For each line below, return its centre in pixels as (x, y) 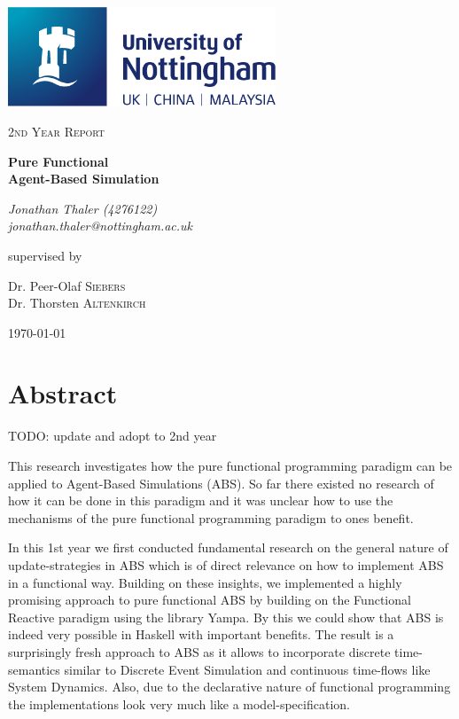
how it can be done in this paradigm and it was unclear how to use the (201, 500)
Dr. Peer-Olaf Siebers (67, 285)
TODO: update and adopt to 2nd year (113, 436)
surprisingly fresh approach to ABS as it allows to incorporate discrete (199, 651)
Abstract (63, 393)
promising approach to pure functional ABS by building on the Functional (210, 600)
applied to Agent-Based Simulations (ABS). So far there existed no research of (221, 483)
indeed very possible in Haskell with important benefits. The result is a (201, 634)
